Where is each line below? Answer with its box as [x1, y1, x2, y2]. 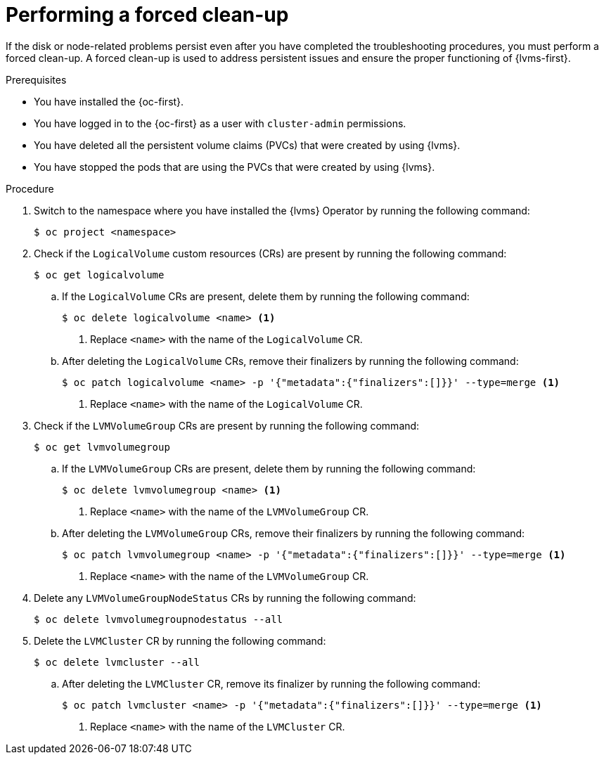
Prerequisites [6, 73, 67, 86]
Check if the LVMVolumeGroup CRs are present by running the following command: [34, 419, 420, 432]
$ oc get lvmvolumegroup [34, 441, 170, 453]
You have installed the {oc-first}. [34, 95, 184, 108]
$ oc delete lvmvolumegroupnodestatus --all [34, 613, 283, 625]
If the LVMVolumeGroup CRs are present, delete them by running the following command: [62, 462, 476, 475]
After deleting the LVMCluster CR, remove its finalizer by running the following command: [62, 677, 481, 690]
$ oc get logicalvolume [34, 269, 165, 281]
